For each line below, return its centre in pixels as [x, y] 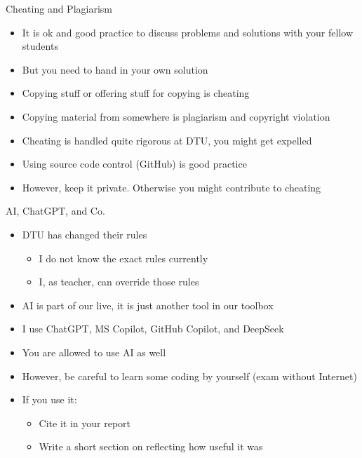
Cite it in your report [85, 423]
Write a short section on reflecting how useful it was [151, 446]
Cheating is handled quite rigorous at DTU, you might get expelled [167, 140]
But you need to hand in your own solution [115, 69]
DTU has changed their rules [85, 234]
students [40, 46]
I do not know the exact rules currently [123, 258]
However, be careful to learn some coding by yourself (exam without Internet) [189, 376]
